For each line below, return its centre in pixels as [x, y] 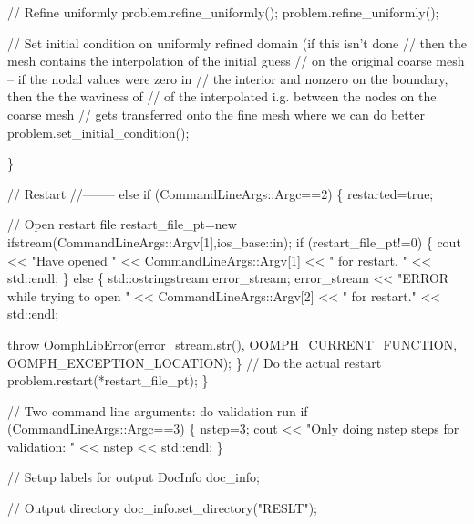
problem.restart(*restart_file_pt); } [108, 380]
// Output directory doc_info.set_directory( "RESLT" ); [162, 508]
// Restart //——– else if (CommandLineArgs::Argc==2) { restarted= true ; [221, 193]
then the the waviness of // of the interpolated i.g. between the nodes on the [222, 96]
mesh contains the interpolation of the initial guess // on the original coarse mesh [236, 61]
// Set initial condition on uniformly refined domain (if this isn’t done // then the [237, 42]
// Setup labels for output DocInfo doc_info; [134, 477]
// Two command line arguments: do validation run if [158, 410]
